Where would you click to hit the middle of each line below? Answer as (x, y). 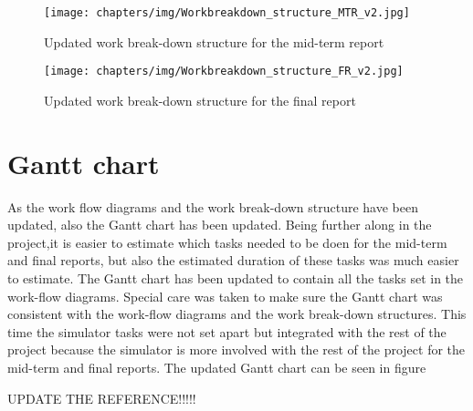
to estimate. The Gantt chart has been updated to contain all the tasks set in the (236, 278)
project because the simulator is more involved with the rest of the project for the (236, 349)
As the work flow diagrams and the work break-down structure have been (213, 206)
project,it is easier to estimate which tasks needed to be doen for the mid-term (227, 242)
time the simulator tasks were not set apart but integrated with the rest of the (227, 331)
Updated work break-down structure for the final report (200, 100)
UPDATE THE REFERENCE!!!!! (102, 398)
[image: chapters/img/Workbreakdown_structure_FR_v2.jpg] (224, 72)
